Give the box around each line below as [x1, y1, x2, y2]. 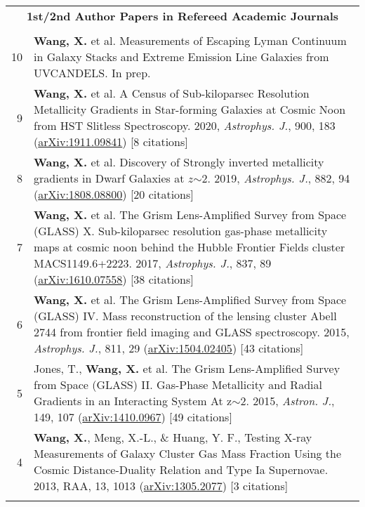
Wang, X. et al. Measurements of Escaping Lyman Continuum [34, 32, 347, 48]
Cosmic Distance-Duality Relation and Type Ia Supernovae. [34, 461, 328, 478]
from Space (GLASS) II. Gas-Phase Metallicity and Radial [34, 376, 322, 393]
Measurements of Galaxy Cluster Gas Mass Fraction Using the [34, 445, 342, 461]
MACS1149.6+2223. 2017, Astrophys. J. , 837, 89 [34, 255, 272, 271]
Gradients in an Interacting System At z [34, 393, 232, 409]
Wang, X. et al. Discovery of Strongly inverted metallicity [34, 154, 324, 170]
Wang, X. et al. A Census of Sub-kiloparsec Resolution [34, 85, 310, 101]
